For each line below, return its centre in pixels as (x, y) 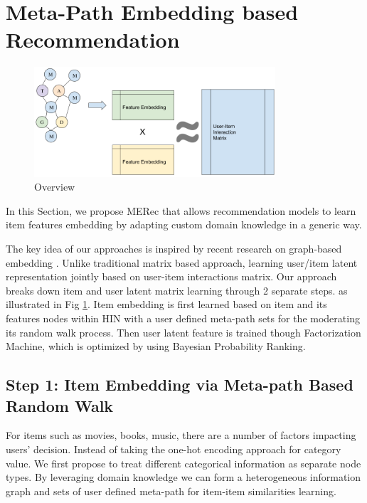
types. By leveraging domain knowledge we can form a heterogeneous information (183, 477)
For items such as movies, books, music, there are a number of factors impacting (181, 435)
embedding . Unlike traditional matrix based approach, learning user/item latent (182, 262)
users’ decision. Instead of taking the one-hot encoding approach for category (174, 449)
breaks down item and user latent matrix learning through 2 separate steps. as (177, 290)
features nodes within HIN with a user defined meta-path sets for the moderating (183, 318)
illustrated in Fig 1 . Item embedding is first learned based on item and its (166, 304)
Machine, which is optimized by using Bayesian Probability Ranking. (156, 346)
